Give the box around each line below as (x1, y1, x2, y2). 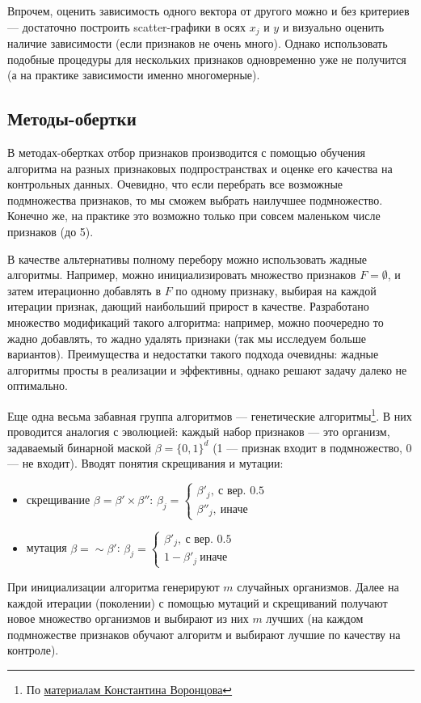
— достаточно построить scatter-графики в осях (7, 18, 246, 35)
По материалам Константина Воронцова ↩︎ (26, 680, 233, 697)
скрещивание (26, 491, 91, 508)
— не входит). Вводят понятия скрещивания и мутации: (7, 455, 284, 472)
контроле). (7, 642, 59, 659)
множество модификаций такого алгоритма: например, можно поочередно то (7, 313, 384, 330)
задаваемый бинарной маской (7, 438, 152, 455)
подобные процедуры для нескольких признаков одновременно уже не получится (7, 50, 406, 67)
